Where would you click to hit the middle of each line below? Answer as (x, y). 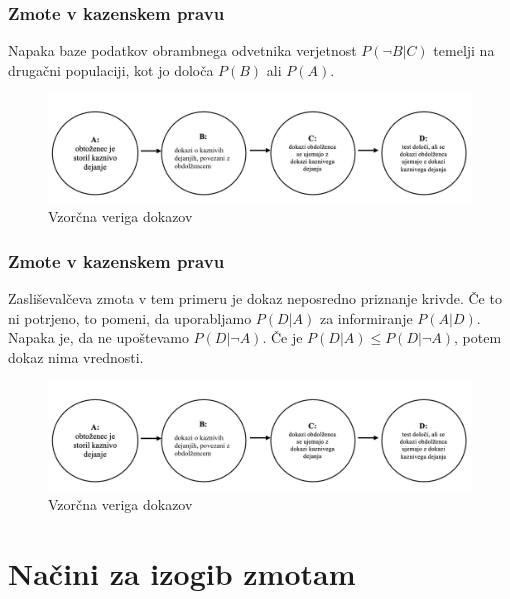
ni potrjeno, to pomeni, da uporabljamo (130, 317)
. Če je (282, 337)
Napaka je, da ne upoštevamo (98, 337)
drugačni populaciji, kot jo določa (111, 69)
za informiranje (366, 317)
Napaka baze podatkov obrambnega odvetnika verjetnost (182, 50)
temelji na (464, 50)
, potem (478, 337)
